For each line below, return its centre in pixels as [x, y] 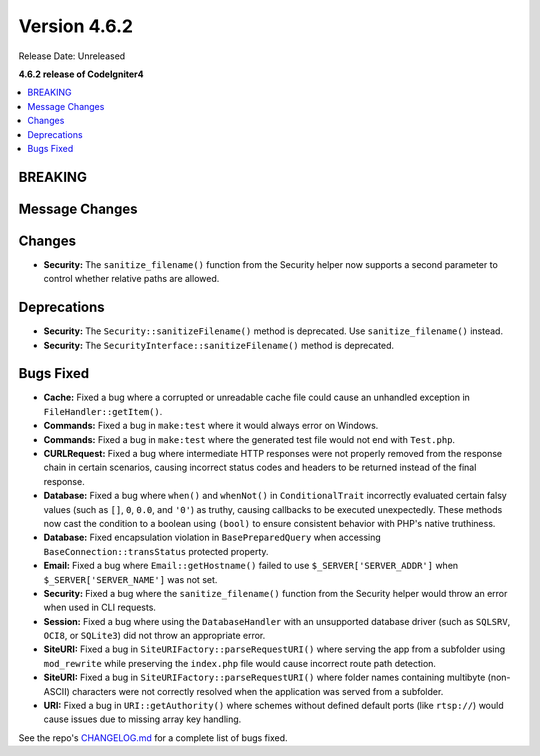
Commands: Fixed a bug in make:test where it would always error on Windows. [211, 426]
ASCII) [56, 691]
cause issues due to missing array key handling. [142, 719]
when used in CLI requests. [100, 607]
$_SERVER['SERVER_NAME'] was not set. [130, 579]
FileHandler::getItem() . [103, 411]
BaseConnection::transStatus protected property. [156, 551]
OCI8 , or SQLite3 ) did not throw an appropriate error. [154, 636]
